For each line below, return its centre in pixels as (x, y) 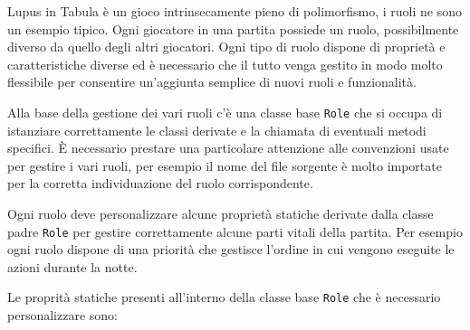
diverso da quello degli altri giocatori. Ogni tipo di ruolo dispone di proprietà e (226, 47)
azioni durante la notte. (72, 266)
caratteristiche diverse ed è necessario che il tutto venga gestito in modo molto (225, 64)
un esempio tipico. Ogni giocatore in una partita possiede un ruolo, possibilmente (233, 28)
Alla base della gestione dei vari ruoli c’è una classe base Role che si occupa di (225, 112)
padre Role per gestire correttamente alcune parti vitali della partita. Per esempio (235, 231)
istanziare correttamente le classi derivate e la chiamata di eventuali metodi (217, 130)
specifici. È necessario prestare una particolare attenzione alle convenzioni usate (228, 148)
